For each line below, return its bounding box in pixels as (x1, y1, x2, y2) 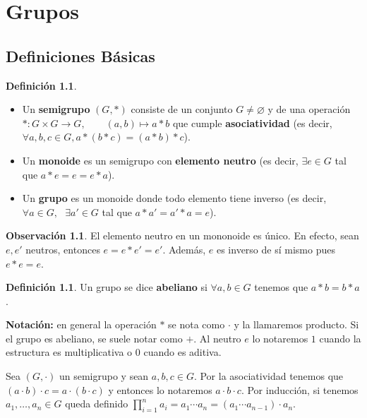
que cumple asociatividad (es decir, (172, 115, 332, 130)
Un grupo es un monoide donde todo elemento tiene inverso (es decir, (22, 191, 327, 205)
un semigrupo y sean (59, 369, 149, 383)
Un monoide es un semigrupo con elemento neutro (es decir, (22, 153, 299, 167)
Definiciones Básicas (6, 44, 155, 66)
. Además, (162, 241, 206, 256)
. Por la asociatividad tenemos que (193, 369, 344, 383)
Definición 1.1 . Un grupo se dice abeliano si (6, 280, 207, 294)
